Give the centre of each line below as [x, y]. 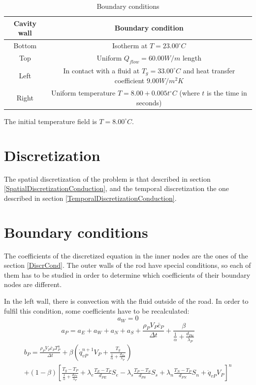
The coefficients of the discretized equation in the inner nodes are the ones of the [126, 255]
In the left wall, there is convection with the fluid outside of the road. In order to [126, 301]
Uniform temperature [83, 93]
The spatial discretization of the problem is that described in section [107, 178]
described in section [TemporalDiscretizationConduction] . [90, 198]
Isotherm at [130, 46]
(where [190, 93]
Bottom [25, 46]
